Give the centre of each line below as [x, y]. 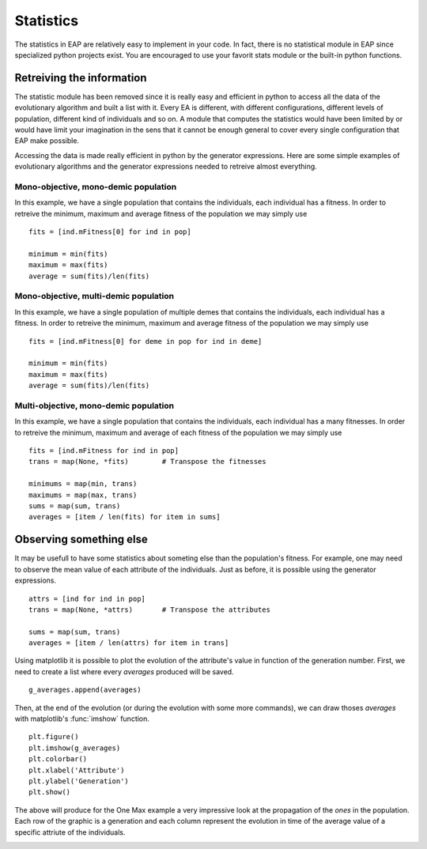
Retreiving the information [81, 78]
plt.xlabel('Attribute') [77, 770]
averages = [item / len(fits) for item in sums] [125, 517]
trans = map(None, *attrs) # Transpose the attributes [149, 609]
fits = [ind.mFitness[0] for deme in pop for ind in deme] [145, 341]
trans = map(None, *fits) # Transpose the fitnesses [147, 462]
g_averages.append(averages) [85, 690]
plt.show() [50, 792]
